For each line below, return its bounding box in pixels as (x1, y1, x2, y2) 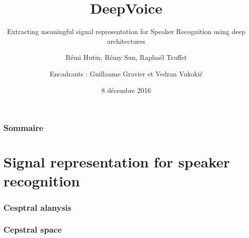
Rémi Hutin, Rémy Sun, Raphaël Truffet (65, 52, 187, 62)
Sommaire (3, 122, 43, 134)
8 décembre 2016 (101, 85, 151, 95)
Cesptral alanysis (3, 201, 72, 213)
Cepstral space (3, 223, 62, 236)
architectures (107, 36, 146, 46)
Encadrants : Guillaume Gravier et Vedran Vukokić (49, 68, 203, 78)
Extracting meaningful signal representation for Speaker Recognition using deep (7, 26, 246, 37)
